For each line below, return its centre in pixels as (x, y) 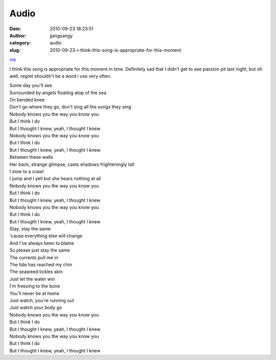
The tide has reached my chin (41, 265)
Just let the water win (32, 279)
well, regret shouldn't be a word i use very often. (61, 76)
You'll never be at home (34, 293)
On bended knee (27, 100)
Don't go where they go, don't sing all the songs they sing (70, 107)
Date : (15, 29)
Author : (18, 35)
